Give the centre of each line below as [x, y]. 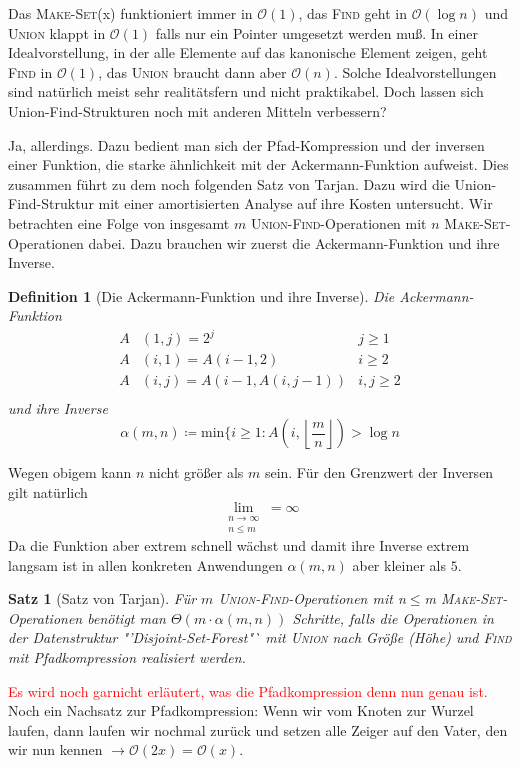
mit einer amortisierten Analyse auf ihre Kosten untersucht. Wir [295, 203]
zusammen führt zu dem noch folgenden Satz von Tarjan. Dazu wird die [229, 183]
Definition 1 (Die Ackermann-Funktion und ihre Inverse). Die [201, 295]
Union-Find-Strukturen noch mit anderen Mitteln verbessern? [197, 110]
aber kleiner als [399, 564]
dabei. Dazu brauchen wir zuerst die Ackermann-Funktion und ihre [294, 242]
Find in [30, 71]
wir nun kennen [55, 749]
